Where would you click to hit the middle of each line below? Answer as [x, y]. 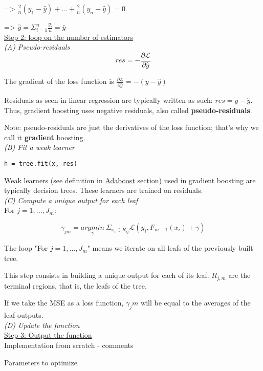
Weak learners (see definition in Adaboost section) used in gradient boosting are [130, 180]
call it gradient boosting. [45, 137]
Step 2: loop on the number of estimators [69, 37]
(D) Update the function [42, 325]
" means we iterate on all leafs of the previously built [170, 248]
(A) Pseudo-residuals [37, 47]
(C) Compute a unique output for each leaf [71, 200]
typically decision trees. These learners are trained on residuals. [104, 190]
